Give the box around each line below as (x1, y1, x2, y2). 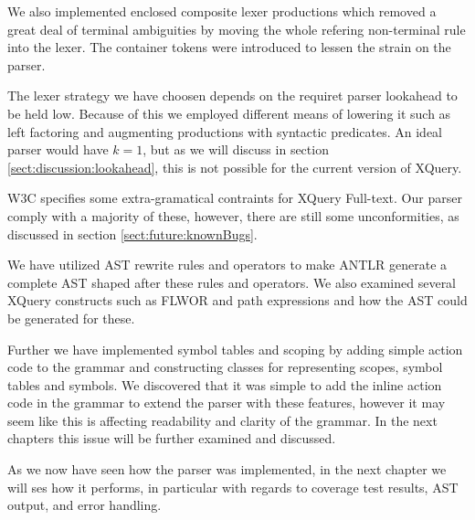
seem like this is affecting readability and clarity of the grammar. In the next (7, 410, 438, 430)
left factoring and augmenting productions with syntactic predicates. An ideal (7, 122, 442, 141)
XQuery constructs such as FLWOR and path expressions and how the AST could (7, 291, 468, 310)
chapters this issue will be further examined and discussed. (7, 429, 336, 448)
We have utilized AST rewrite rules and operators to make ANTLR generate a (7, 255, 448, 274)
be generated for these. (7, 308, 135, 327)
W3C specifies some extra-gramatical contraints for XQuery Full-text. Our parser (7, 188, 462, 207)
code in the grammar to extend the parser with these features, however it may (7, 393, 446, 412)
